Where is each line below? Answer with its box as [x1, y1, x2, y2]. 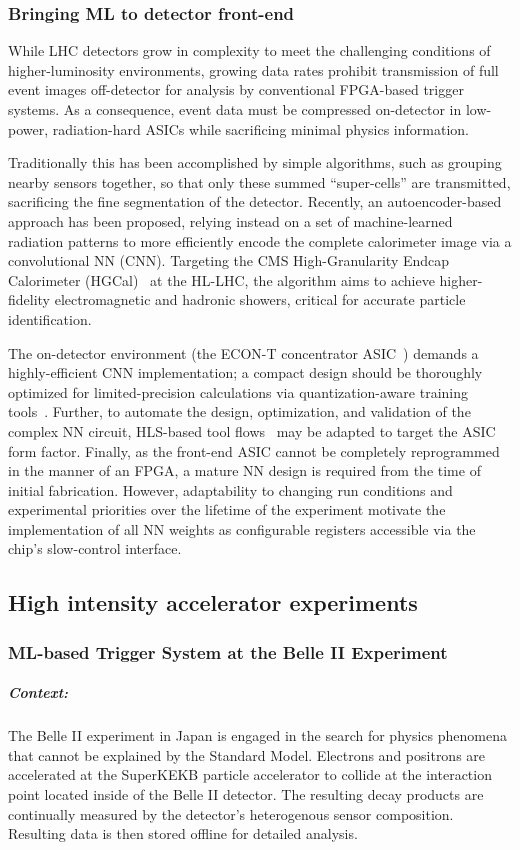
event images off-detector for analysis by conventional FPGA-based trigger [8, 79, 464, 100]
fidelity [8, 289, 51, 310]
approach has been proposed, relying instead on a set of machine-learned [8, 210, 453, 231]
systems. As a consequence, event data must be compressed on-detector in [8, 99, 462, 119]
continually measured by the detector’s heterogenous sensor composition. [8, 803, 454, 824]
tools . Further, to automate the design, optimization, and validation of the [8, 401, 471, 422]
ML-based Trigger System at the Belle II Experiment [8, 639, 448, 664]
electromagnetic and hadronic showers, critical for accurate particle [54, 289, 466, 310]
